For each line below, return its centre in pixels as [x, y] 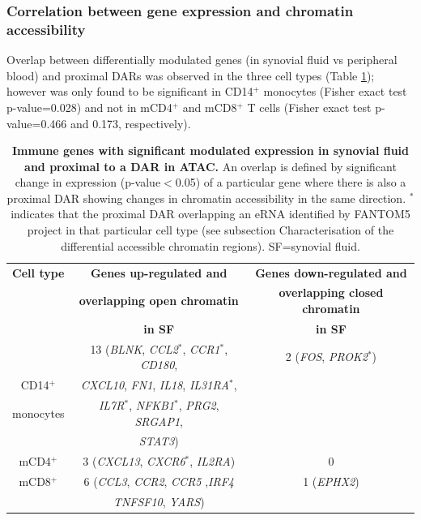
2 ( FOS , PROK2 [326, 357]
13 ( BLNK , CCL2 [134, 348]
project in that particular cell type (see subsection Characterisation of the [210, 230]
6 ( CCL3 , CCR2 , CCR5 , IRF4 [159, 481]
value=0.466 [37, 123]
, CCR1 [201, 348]
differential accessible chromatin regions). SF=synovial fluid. [210, 245]
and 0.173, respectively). [130, 123]
